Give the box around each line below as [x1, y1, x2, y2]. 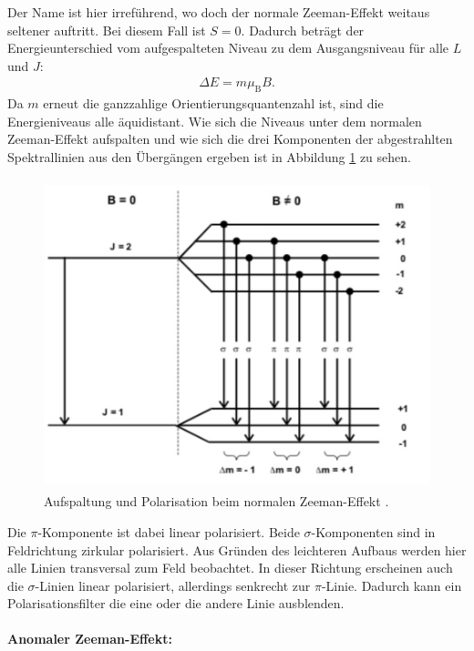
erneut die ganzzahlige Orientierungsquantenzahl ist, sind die [43, 94, 384, 113]
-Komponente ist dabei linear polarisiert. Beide [37, 522, 300, 541]
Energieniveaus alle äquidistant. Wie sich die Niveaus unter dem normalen [7, 111, 422, 130]
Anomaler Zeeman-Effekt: [7, 629, 172, 648]
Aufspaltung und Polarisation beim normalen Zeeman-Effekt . [44, 492, 389, 511]
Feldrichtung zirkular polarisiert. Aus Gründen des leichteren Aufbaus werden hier [7, 540, 467, 559]
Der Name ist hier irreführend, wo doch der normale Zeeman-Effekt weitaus [7, 3, 430, 21]
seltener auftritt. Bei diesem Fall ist [7, 20, 206, 39]
